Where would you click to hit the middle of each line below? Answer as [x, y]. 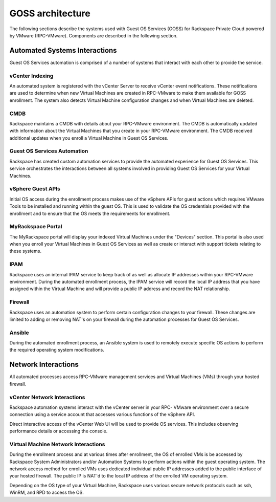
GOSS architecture [50, 13]
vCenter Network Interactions [47, 397]
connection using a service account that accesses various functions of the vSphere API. [102, 414]
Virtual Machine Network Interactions [57, 444]
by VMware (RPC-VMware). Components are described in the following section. [94, 35]
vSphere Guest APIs [35, 189]
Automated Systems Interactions [63, 50]
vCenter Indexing [31, 76]
